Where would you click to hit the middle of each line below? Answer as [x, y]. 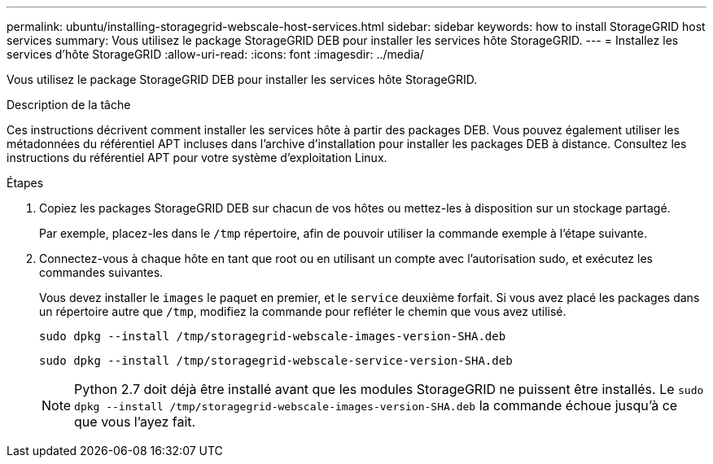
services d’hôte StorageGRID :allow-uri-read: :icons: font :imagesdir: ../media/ [215, 54]
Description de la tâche [69, 105]
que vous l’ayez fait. [135, 422]
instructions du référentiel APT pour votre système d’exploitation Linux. [197, 158]
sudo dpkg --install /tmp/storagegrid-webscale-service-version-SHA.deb [276, 361]
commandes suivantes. [101, 272]
